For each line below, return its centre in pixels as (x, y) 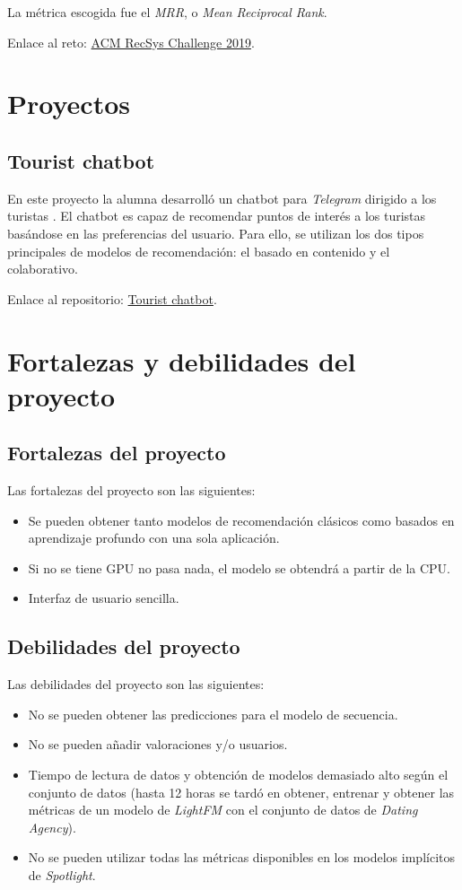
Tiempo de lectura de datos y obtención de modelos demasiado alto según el (238, 775)
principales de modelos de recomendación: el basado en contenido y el (199, 251)
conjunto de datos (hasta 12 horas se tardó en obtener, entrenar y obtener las (241, 792)
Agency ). (52, 827)
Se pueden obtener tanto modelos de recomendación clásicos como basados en (241, 520)
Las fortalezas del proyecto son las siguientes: (131, 490)
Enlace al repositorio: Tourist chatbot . (112, 298)
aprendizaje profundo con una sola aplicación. (154, 538)
